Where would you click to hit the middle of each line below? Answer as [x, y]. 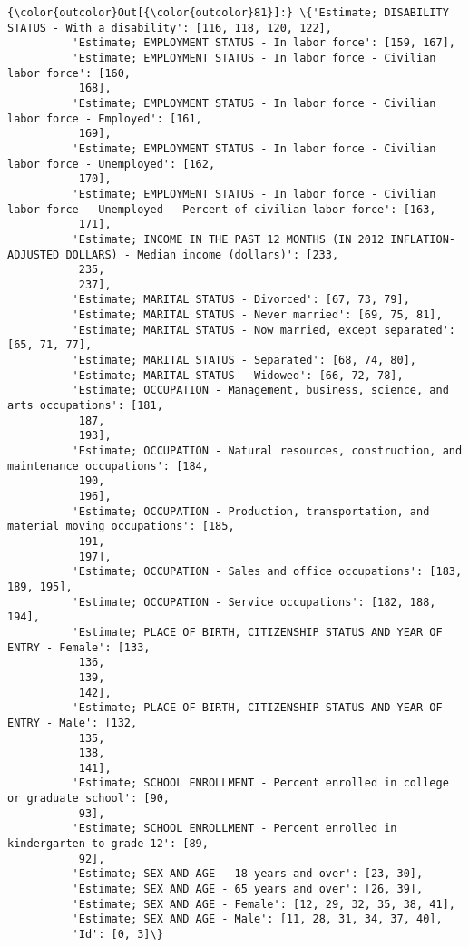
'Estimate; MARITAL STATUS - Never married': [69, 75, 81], [257, 315]
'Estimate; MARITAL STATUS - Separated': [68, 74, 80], [244, 361]
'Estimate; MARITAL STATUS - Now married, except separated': [264, 330]
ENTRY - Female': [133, [79, 647]
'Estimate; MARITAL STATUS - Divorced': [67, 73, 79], [241, 300]
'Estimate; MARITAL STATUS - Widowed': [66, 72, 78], [238, 375]
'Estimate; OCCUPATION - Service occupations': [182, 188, [254, 602]
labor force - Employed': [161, [105, 118]
